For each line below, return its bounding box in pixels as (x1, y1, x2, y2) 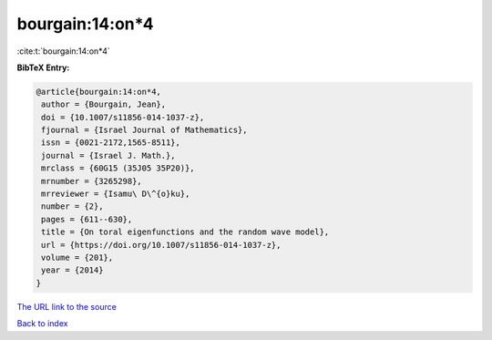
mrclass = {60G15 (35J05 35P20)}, (41, 163, 195, 173)
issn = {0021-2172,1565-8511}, (41, 138, 181, 148)
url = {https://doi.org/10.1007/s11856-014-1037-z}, (41, 240, 282, 250)
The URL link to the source (16, 301, 118, 312)
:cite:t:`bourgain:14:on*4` (16, 46, 110, 57)
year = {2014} (41, 265, 104, 275)
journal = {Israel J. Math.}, (41, 150, 177, 160)
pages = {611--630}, (41, 214, 133, 224)
